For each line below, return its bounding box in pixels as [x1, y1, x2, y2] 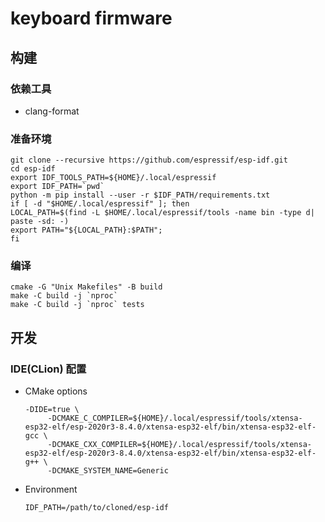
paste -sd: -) [10, 217, 70, 227]
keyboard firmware [10, 7, 173, 30]
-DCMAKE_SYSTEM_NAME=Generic [47, 466, 169, 476]
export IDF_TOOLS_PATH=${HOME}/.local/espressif [10, 173, 217, 183]
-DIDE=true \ [24, 405, 80, 415]
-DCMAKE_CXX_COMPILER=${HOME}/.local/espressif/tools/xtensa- [47, 440, 312, 450]
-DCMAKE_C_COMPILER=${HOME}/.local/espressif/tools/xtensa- [47, 413, 303, 424]
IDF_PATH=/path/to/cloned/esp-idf [24, 503, 169, 513]
